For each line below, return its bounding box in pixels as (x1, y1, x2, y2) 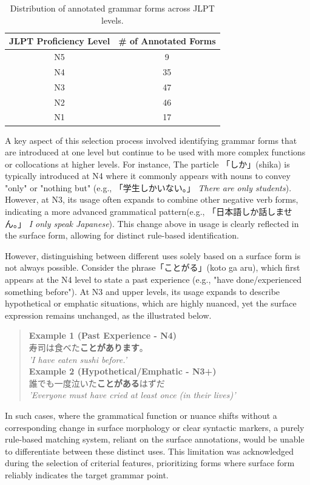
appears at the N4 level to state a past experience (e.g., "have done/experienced (5, 273, 302, 286)
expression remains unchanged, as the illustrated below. (5, 308, 212, 321)
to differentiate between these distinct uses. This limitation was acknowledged (5, 444, 294, 457)
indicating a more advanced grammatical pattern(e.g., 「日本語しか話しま (5, 205, 284, 218)
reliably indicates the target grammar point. (5, 468, 169, 481)
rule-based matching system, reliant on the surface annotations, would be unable (5, 433, 305, 446)
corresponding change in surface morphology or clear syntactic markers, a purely (5, 421, 305, 433)
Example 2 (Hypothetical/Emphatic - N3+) (29, 365, 217, 378)
